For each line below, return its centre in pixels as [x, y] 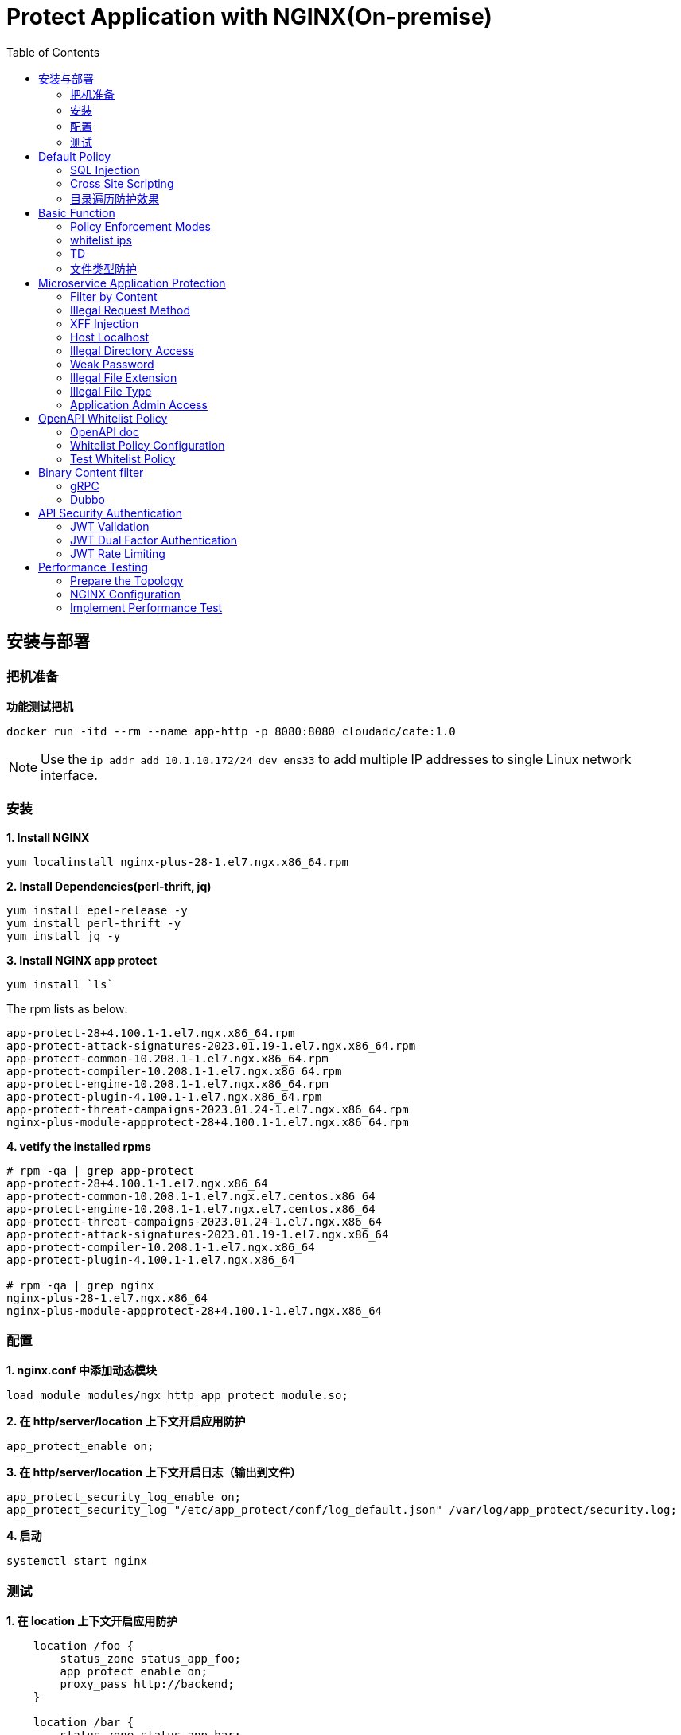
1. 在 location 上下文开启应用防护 [92, 1621]
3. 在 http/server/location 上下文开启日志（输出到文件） [154, 1472]
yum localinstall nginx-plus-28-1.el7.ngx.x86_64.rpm [177, 862]
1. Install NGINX [48, 837]
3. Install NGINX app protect [82, 960]
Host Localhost [110, 337]
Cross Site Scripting [122, 183]
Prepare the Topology [127, 580]
